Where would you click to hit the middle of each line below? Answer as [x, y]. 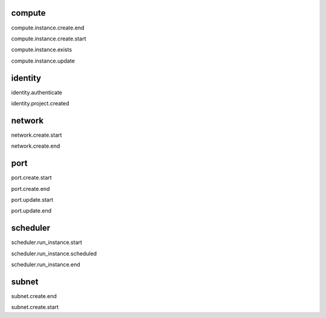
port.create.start [31, 178]
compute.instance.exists [42, 50]
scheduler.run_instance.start [47, 242]
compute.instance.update [43, 61]
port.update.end [31, 211]
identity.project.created [40, 103]
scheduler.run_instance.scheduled [54, 254]
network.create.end [36, 146]
